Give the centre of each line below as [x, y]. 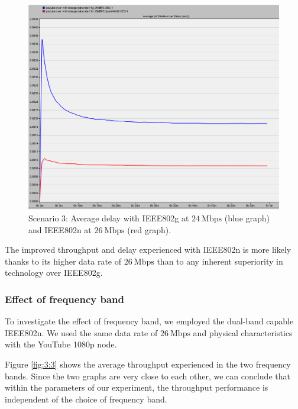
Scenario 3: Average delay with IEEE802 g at [109, 218]
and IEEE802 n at [60, 229]
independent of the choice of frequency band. [86, 399]
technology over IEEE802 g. [54, 273]
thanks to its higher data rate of [63, 261]
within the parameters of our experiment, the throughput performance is [137, 387]
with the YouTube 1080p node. [61, 344]
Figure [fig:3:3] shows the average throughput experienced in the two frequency [148, 364]
